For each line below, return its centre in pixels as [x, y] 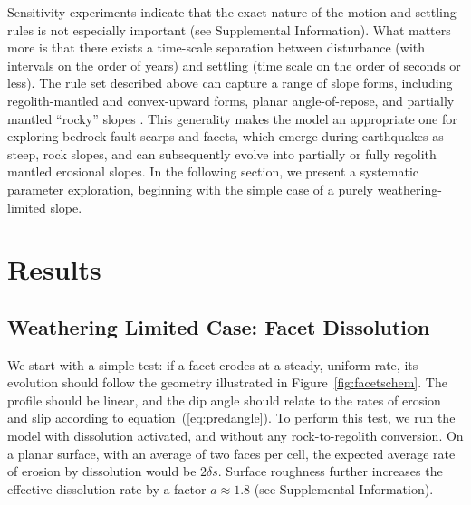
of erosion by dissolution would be [102, 471]
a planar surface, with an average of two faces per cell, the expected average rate [231, 453]
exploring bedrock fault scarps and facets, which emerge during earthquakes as [226, 136]
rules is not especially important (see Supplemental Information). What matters [229, 29]
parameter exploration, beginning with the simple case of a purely [190, 189]
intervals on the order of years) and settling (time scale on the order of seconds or [234, 65]
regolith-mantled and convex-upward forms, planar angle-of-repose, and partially [231, 100]
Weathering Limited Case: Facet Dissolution [219, 326]
